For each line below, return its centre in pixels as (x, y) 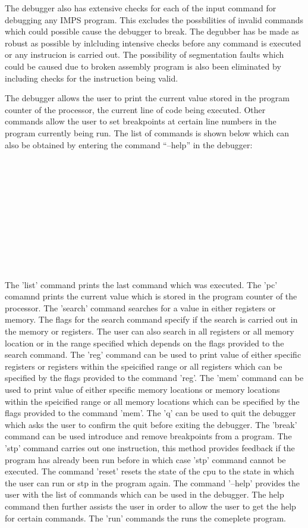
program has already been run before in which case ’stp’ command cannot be (145, 459)
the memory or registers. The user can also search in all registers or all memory (150, 331)
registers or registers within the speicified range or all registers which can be (144, 366)
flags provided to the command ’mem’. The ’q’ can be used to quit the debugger (150, 413)
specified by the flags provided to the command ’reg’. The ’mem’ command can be (154, 378)
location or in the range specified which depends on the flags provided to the (144, 343)
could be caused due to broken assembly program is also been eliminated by (143, 66)
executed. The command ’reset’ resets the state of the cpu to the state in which (150, 471)
